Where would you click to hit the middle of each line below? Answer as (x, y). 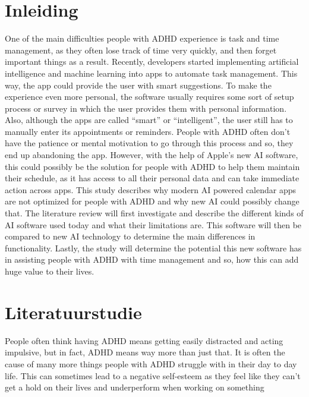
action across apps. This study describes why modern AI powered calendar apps (151, 189)
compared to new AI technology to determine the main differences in (130, 236)
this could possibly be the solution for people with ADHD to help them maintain (152, 166)
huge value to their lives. (50, 271)
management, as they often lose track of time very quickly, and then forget (141, 50)
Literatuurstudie (73, 312)
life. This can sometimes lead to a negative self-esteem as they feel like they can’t (153, 375)
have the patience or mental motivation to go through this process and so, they (149, 143)
